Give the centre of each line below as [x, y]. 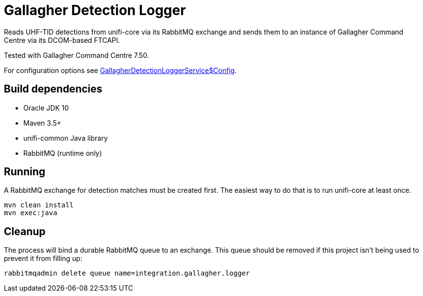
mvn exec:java [31, 213]
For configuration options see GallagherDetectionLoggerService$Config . [120, 70]
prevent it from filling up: [43, 259]
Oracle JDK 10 [46, 108]
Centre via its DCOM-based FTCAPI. [62, 40]
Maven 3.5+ [43, 123]
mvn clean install [39, 205]
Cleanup [25, 231]
